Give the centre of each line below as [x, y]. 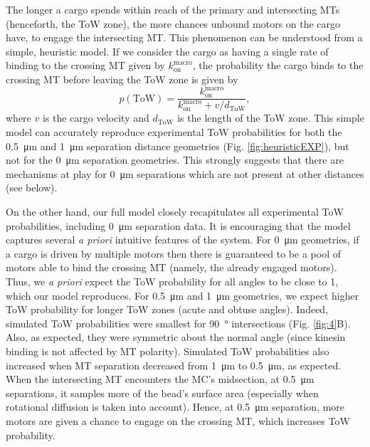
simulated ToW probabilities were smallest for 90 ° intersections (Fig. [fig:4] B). [178, 323]
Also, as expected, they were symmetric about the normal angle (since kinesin [176, 337]
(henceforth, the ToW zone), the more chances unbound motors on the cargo [173, 23]
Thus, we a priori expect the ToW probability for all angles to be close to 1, [172, 281]
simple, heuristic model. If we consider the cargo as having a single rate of [167, 51]
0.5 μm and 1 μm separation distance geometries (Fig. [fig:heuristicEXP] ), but [178, 146]
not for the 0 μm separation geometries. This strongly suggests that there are [175, 160]
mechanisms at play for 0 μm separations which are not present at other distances [185, 173]
